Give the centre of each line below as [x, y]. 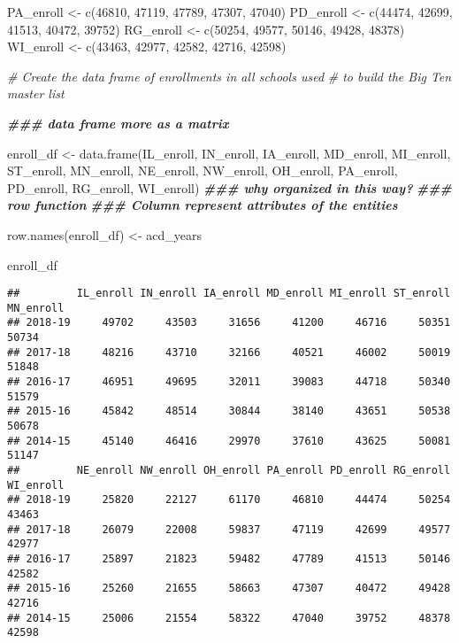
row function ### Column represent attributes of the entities [203, 205]
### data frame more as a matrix [118, 123]
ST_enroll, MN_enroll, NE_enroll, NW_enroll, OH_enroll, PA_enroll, [203, 170]
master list [36, 93]
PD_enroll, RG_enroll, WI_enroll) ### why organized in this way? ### [229, 187]
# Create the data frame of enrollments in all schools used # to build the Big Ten [229, 76]
